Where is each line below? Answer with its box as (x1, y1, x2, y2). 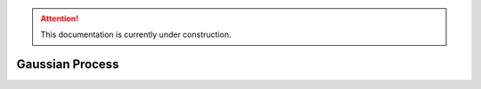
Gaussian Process (16, 57, 119, 72)
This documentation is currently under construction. (40, 29, 232, 40)
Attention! (40, 13, 79, 24)
